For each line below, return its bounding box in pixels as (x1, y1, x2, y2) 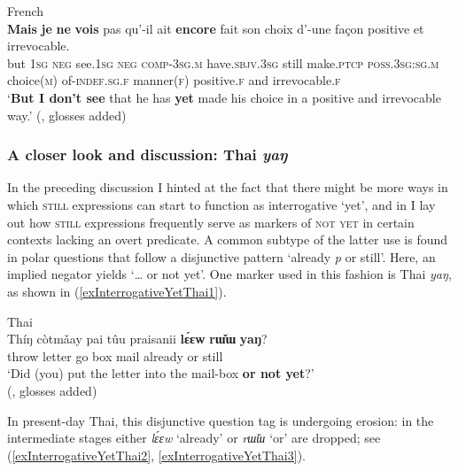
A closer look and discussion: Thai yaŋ (7, 143, 288, 166)
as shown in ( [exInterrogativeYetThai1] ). (7, 282, 227, 300)
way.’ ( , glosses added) (7, 105, 127, 124)
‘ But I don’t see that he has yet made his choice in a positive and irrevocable (7, 88, 441, 106)
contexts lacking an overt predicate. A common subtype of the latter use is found (7, 230, 448, 249)
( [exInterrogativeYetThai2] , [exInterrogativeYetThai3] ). (7, 445, 307, 464)
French (7, 2, 44, 19)
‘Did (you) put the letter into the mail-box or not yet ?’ (7, 364, 314, 382)
